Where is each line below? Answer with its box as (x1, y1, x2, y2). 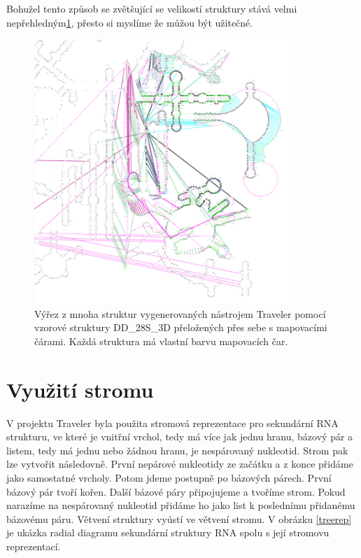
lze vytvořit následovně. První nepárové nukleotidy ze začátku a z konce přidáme (6, 456, 353, 471)
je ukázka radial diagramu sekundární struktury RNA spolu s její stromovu (6, 525, 330, 540)
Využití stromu (6, 375, 154, 403)
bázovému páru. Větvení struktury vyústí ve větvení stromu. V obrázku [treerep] (6, 511, 352, 526)
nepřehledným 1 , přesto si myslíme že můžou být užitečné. (6, 15, 253, 29)
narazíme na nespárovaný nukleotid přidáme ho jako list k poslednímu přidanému (6, 498, 355, 512)
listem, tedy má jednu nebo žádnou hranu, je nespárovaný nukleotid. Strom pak (6, 442, 348, 457)
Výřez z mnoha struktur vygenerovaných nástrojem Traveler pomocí (34, 306, 326, 321)
